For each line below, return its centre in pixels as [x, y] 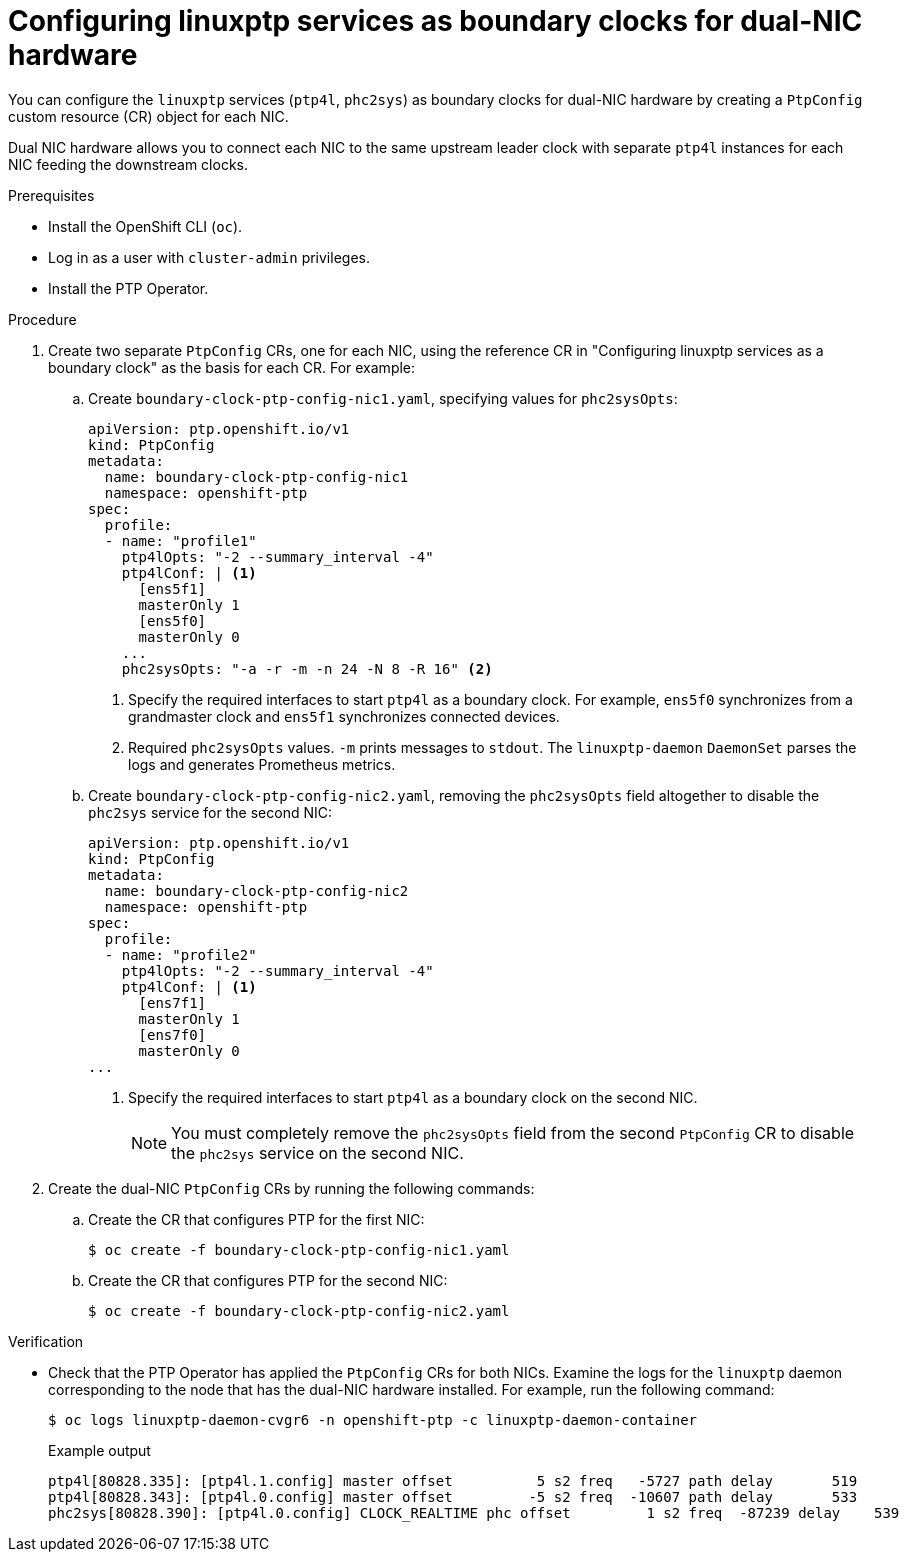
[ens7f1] [172, 1002]
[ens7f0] [172, 1034]
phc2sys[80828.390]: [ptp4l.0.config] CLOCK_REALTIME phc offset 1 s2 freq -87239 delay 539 [474, 1512]
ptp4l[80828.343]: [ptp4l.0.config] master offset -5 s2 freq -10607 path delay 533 [453, 1496]
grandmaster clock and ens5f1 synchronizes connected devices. [344, 716]
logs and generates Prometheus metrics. [262, 764]
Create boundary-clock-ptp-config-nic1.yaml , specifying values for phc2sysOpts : [383, 398]
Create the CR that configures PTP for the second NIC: [268, 1280]
